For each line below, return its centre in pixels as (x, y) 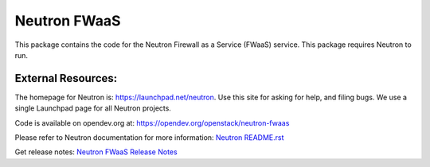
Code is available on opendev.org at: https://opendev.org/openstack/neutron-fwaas (152, 122)
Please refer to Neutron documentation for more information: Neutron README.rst (149, 138)
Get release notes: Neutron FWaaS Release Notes (96, 152)
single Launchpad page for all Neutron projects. (93, 108)
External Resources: (66, 78)
